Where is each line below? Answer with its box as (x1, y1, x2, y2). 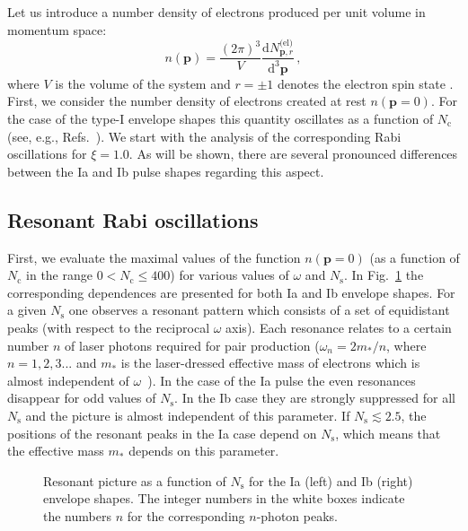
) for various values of (170, 265, 289, 284)
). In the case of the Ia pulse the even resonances (147, 370, 416, 389)
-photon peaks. (256, 506, 338, 525)
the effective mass (7, 441, 104, 460)
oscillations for (7, 144, 87, 163)
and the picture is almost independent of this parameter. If (25, 405, 350, 424)
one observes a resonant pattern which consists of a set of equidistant (68, 300, 450, 319)
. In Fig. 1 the (344, 265, 424, 284)
